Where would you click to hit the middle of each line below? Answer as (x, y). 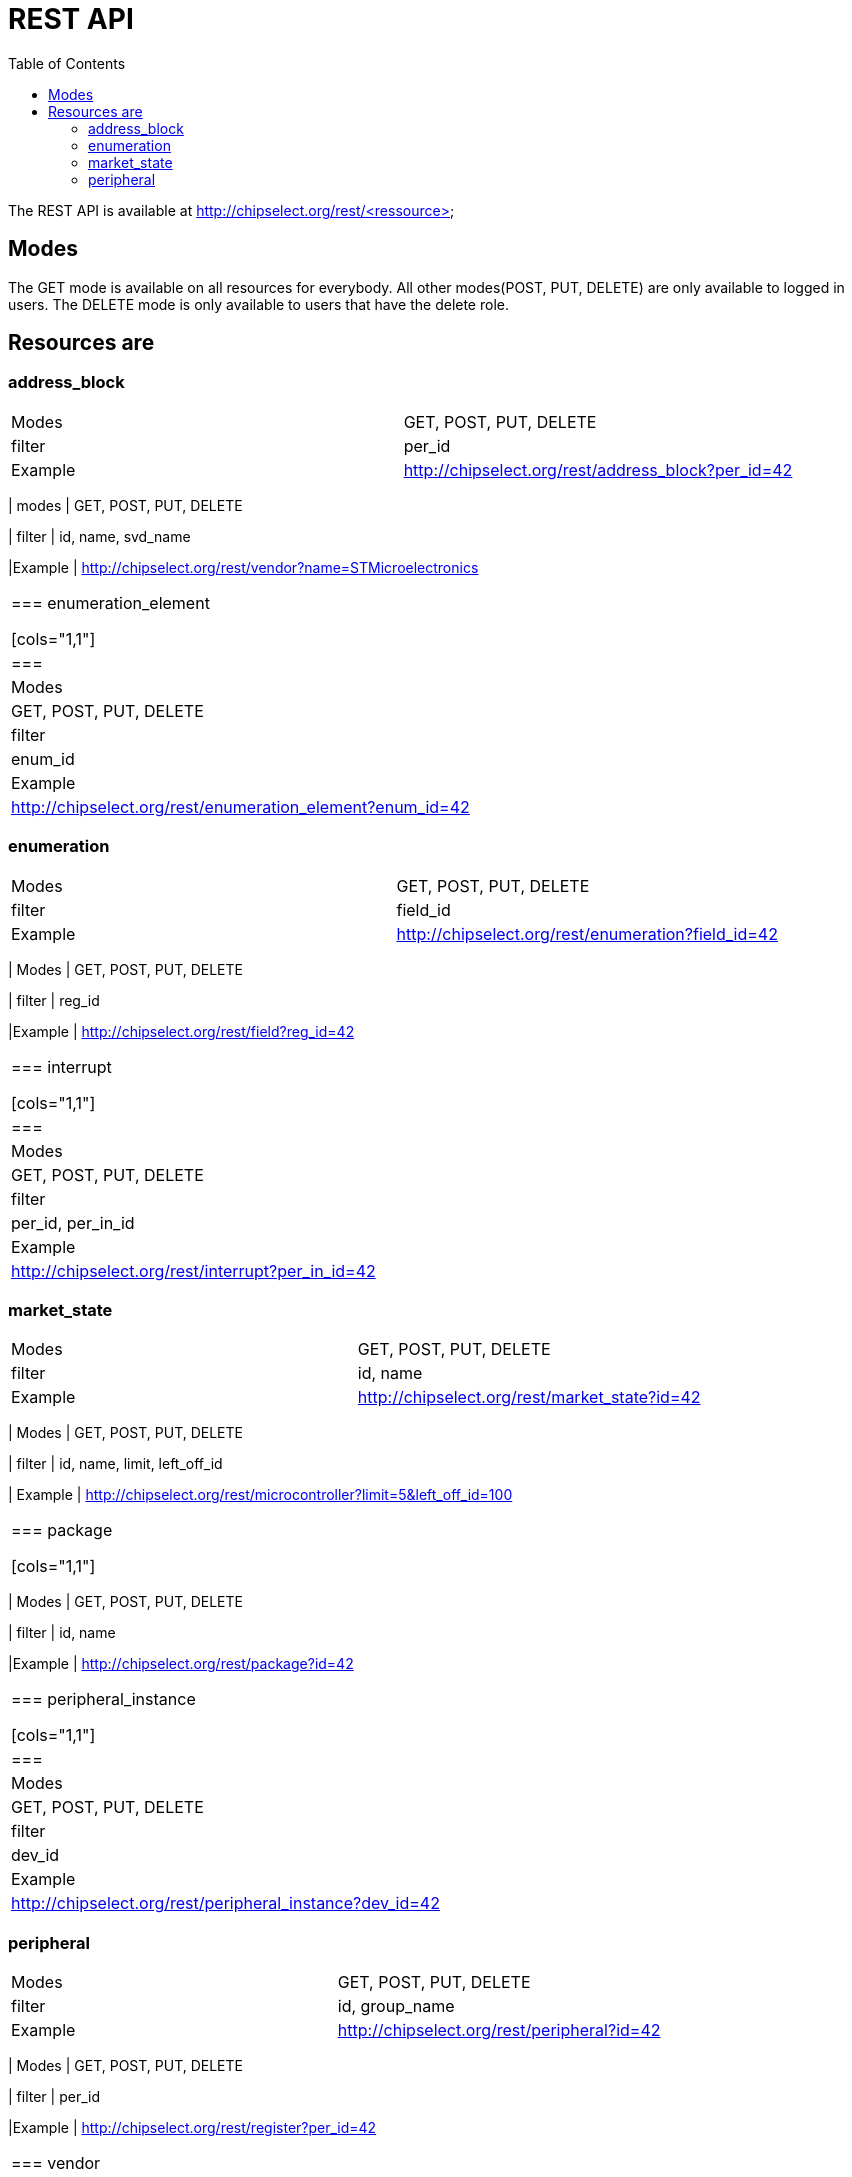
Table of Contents (67, 63)
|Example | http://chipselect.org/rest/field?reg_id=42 (181, 1031)
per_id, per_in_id (73, 1222)
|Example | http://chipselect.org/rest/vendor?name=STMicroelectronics (243, 567)
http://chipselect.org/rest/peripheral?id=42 (499, 2030)
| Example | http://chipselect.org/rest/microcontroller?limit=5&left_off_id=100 (260, 1495)
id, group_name (396, 2006)
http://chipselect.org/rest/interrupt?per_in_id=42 (193, 1270)
